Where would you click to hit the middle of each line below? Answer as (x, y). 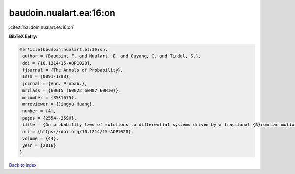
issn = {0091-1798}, (47, 77)
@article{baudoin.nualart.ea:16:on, (64, 49)
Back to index (23, 165)
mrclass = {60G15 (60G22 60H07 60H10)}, (72, 90)
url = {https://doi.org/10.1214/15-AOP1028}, (78, 132)
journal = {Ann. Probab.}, (55, 84)
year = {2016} (39, 145)
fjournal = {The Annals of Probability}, (73, 70)
